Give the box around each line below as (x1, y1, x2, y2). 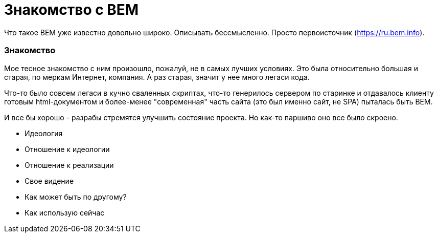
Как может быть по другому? (25, 192, 127, 201)
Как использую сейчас (25, 208, 105, 217)
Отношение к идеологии (25, 144, 110, 154)
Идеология (25, 128, 63, 138)
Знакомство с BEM (4, 1, 139, 18)
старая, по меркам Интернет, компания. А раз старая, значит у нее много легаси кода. (4, 72, 310, 81)
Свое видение (25, 176, 74, 185)
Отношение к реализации (25, 160, 114, 169)
